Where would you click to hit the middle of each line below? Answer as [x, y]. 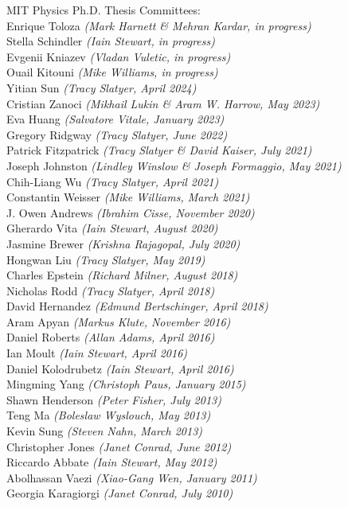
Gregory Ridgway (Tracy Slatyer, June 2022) [117, 134]
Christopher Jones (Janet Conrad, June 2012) [119, 446]
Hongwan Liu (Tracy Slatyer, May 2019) [106, 259]
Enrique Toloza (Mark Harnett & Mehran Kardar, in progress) [159, 25]
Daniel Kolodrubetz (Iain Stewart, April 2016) [120, 368]
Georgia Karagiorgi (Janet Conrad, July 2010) [120, 493]
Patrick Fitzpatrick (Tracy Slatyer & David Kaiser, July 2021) [159, 150]
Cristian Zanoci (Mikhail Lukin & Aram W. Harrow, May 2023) [163, 103]
